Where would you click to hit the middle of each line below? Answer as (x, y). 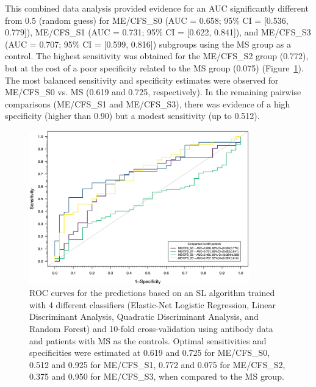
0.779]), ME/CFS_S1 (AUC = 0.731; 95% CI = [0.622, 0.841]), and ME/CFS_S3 (158, 32)
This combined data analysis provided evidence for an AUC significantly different (157, 8)
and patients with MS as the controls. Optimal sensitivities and (148, 340)
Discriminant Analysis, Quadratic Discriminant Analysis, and (144, 316)
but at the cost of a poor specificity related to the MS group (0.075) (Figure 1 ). (154, 67)
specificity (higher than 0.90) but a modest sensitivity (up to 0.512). (132, 116)
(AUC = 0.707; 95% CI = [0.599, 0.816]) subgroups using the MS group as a (148, 44)
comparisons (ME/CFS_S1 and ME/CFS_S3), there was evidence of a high (148, 103)
